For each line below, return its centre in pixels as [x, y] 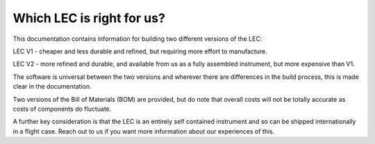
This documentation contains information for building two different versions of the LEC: [137, 39]
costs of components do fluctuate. [62, 109]
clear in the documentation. [52, 87]
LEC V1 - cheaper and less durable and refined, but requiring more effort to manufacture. [140, 51]
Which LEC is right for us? [89, 18]
